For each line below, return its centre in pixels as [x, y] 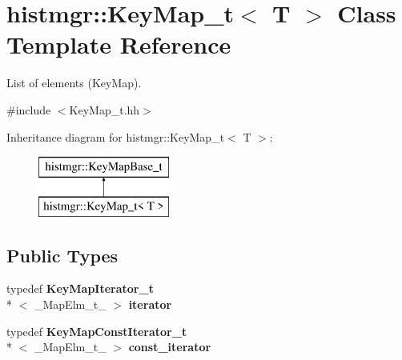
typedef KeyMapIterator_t [80, 288]
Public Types [62, 255]
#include [29, 109]
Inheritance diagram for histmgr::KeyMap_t [116, 136]
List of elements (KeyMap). [74, 83]
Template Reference [119, 44]
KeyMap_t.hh [105, 109]
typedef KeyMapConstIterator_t [97, 331]
